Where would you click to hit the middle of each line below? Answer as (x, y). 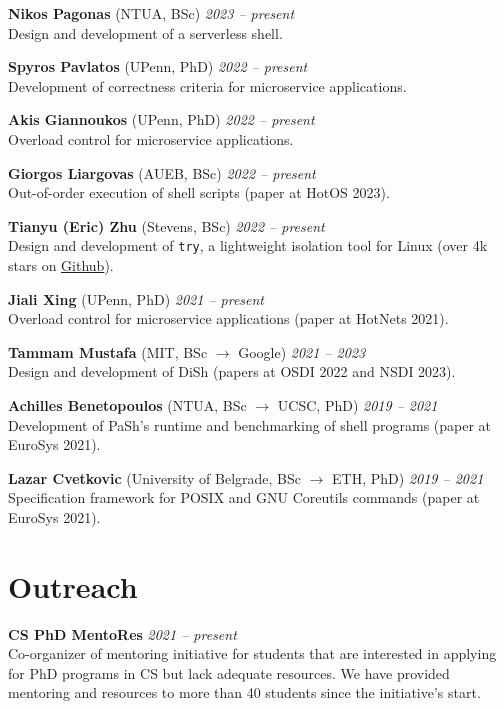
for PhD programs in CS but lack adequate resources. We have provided (229, 672)
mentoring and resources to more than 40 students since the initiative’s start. (244, 692)
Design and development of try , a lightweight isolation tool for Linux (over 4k (248, 245)
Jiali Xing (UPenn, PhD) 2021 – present (136, 298)
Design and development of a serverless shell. (145, 32)
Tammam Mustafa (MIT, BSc (108, 351)
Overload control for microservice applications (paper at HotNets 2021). (228, 318)
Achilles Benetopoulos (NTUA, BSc (127, 404)
